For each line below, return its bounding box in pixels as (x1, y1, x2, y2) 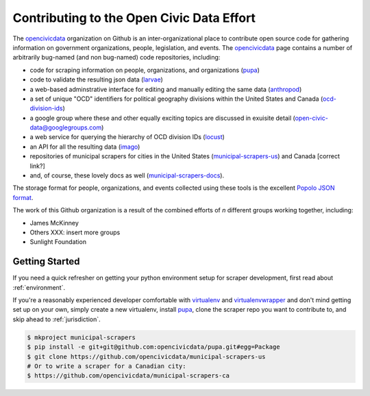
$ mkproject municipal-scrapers (27, 333, 136, 341)
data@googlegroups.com (29, 123, 102, 132)
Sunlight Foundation (29, 238, 87, 246)
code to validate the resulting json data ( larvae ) (29, 75, 164, 84)
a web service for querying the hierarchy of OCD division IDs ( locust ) (29, 133, 225, 141)
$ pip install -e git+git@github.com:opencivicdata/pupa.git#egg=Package (27, 343, 280, 351)
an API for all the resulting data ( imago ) (29, 143, 140, 151)
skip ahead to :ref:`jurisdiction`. (12, 315, 101, 323)
